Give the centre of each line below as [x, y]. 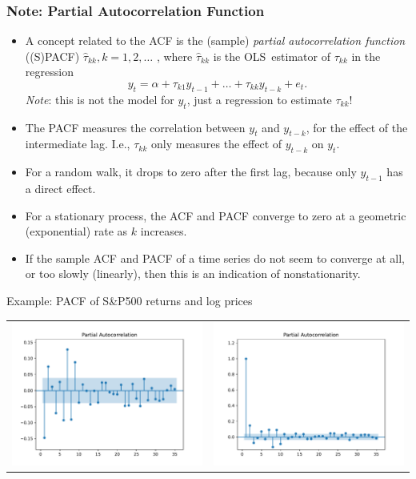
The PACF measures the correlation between [135, 127]
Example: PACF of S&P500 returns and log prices [130, 300]
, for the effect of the [357, 127]
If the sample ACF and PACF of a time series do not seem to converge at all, [215, 258]
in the [366, 56]
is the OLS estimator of [272, 56]
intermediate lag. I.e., [78, 144]
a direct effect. [60, 188]
